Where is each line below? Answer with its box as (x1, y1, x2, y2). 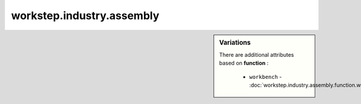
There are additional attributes (219, 51, 294, 58)
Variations (219, 38, 251, 47)
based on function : (219, 60, 269, 67)
